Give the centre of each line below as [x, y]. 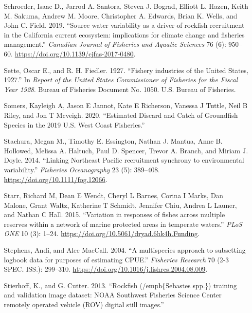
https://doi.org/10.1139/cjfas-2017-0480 [74, 53]
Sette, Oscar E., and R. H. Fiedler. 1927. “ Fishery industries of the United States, [126, 70]
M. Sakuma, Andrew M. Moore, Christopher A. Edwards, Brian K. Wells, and [121, 15]
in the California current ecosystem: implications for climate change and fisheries [124, 34]
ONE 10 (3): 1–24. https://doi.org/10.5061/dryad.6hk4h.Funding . [102, 233]
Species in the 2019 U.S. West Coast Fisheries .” [74, 124]
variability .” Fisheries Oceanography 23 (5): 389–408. [82, 169]
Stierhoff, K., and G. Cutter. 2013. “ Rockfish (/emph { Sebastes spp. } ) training [120, 285]
